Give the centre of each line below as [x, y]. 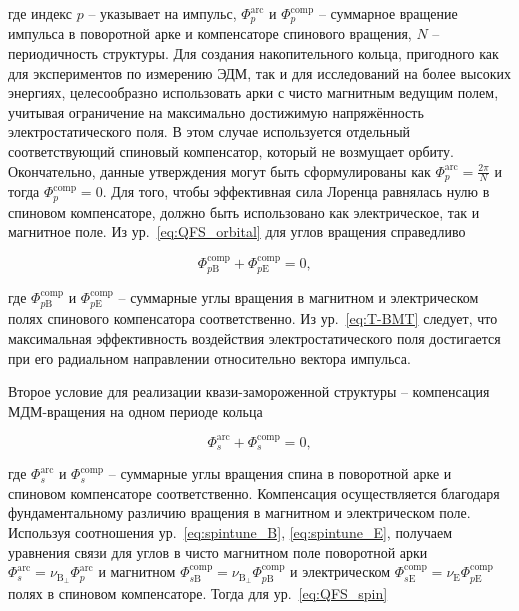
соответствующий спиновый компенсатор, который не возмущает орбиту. [231, 151]
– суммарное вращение [388, 13]
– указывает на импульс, [162, 13]
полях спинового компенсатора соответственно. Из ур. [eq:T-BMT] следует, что [253, 318]
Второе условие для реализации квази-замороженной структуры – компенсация [249, 391]
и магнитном [137, 571]
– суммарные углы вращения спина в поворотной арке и [280, 473]
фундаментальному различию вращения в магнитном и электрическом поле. [239, 512]
